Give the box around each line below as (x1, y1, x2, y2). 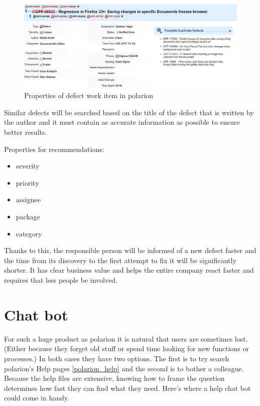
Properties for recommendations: (4, 143, 104, 154)
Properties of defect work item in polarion (24, 90, 154, 101)
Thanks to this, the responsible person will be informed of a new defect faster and (4, 245, 256, 256)
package (16, 211, 41, 222)
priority (16, 177, 39, 188)
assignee (16, 194, 41, 205)
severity (16, 160, 40, 171)
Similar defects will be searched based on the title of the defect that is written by (4, 107, 254, 117)
